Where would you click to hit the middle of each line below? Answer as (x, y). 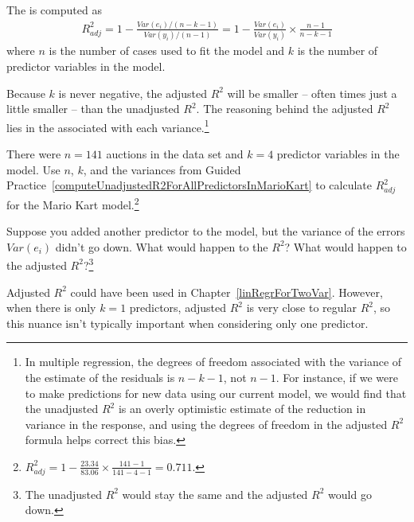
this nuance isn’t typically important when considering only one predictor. (187, 323)
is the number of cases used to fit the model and (167, 51)
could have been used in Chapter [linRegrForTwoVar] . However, (227, 292)
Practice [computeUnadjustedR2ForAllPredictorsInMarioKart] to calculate (189, 185)
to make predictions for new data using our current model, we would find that (216, 393)
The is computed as (54, 10)
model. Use (33, 169)
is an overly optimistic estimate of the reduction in (242, 409)
